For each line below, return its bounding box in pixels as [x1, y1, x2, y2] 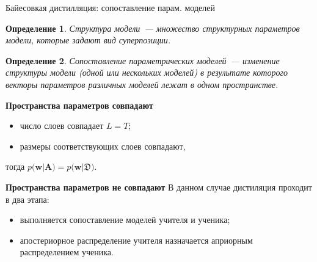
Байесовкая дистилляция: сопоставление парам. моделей [5, 1, 215, 13]
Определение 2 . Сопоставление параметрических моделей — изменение [5, 54, 280, 67]
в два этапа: [5, 192, 49, 205]
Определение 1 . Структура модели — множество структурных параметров [5, 21, 300, 34]
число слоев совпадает [20, 119, 104, 132]
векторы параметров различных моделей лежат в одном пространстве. [5, 78, 279, 90]
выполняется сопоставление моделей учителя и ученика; [20, 213, 230, 226]
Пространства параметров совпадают [5, 98, 153, 111]
